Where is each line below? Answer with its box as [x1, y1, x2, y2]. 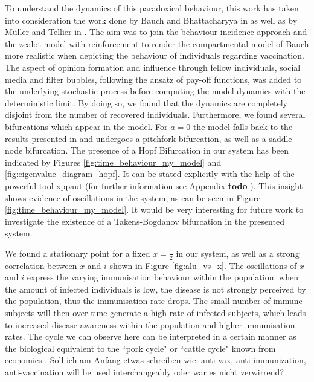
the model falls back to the [193, 120, 293, 132]
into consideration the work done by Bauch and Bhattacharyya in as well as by [5, 13, 298, 26]
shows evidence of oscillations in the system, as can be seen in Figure [5, 191, 261, 204]
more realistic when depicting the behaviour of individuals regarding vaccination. [5, 49, 304, 62]
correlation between [5, 259, 77, 271]
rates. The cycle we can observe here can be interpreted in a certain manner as [5, 330, 296, 343]
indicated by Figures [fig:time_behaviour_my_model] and [5, 155, 222, 168]
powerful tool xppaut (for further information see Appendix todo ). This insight [5, 179, 303, 192]
